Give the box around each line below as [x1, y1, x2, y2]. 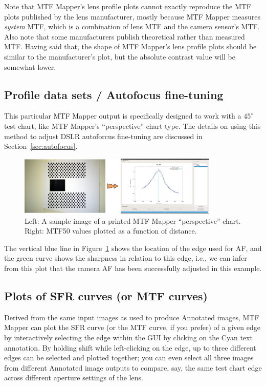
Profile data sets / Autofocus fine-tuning [4, 86, 224, 102]
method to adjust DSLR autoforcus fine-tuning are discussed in [4, 130, 203, 141]
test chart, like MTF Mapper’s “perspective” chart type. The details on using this [4, 120, 261, 131]
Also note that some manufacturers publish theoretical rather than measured [4, 31, 245, 42]
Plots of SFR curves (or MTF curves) [4, 288, 208, 304]
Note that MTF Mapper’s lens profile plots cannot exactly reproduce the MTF [4, 1, 252, 11]
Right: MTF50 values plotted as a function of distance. [25, 225, 197, 236]
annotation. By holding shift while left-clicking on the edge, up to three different [4, 342, 256, 353]
